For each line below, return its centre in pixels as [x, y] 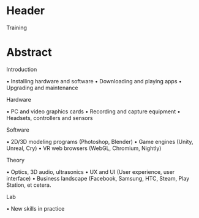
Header [25, 11]
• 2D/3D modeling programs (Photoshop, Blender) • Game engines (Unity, [100, 141]
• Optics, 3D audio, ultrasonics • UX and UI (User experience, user [91, 171]
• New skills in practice [36, 208]
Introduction [22, 69]
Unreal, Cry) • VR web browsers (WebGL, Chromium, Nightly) [84, 148]
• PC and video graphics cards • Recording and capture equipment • [93, 111]
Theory [16, 160]
